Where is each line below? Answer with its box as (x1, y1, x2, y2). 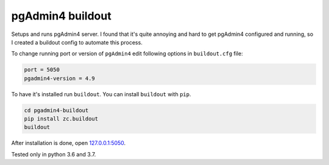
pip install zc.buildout (24, 116, 99, 122)
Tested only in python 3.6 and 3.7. (11, 150, 96, 158)
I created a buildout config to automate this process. (11, 38, 143, 46)
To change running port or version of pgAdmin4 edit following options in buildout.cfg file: (11, 50, 243, 57)
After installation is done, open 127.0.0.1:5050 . (11, 139, 126, 147)
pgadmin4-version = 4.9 (24, 75, 96, 82)
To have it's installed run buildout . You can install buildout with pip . (11, 90, 191, 97)
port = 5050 (24, 66, 60, 73)
